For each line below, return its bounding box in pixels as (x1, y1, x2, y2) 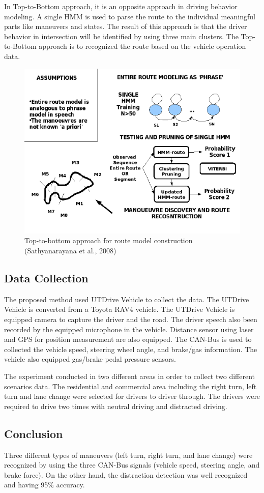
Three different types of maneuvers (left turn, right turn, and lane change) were (4, 449, 253, 460)
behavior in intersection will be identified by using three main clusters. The (4, 31, 239, 41)
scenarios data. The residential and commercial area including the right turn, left (4, 381, 257, 391)
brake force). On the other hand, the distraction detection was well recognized (4, 469, 248, 480)
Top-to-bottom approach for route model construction (24, 235, 193, 246)
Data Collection (4, 270, 89, 286)
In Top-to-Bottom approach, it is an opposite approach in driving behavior (4, 1, 238, 11)
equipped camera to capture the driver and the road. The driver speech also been (4, 314, 257, 325)
